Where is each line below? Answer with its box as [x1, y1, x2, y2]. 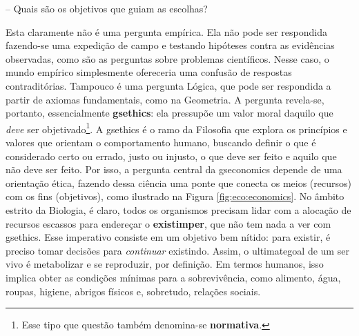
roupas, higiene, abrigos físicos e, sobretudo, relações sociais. [6, 284, 261, 298]
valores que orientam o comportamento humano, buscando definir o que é [6, 135, 316, 149]
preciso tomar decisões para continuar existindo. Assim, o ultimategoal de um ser [6, 243, 349, 257]
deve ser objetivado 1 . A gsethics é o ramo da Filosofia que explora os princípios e [6, 119, 347, 136]
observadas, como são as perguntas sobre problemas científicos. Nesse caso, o [6, 51, 329, 66]
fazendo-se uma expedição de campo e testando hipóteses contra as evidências [6, 38, 335, 52]
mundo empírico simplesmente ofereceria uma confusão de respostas [6, 65, 292, 79]
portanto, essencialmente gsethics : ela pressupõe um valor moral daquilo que [6, 106, 333, 120]
